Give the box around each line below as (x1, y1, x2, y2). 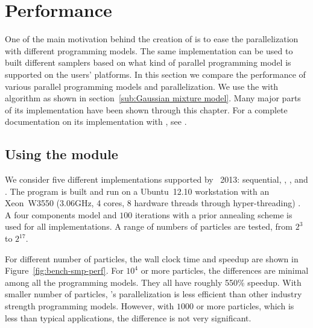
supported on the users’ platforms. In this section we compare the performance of (5, 68, 306, 80)
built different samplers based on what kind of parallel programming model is (5, 56, 291, 69)
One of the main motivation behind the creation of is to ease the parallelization (5, 33, 299, 45)
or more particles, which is (196, 300, 294, 312)
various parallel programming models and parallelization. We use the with (5, 80, 279, 92)
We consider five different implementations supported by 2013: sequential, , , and (5, 173, 308, 186)
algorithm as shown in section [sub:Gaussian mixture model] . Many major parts (5, 92, 301, 104)
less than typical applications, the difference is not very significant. (5, 311, 251, 324)
